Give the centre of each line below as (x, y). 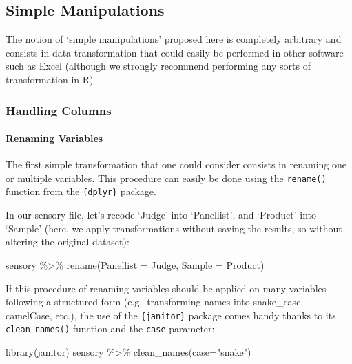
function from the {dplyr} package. (81, 191)
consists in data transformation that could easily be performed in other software (175, 52)
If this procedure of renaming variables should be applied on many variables (166, 288)
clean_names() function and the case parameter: (110, 328)
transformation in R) (50, 79)
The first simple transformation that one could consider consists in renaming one (176, 164)
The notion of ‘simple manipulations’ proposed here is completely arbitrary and (174, 39)
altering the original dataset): (68, 242)
